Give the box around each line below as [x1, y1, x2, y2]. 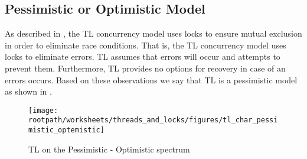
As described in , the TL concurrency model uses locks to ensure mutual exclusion [5, 27, 302, 40]
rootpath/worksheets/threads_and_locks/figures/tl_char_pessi [28, 116, 278, 125]
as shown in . [5, 85, 52, 98]
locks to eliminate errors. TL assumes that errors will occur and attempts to [5, 50, 280, 63]
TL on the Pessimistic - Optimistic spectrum [28, 142, 190, 155]
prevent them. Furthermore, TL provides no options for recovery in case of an [5, 61, 286, 74]
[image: [28, 106, 58, 115]
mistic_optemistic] [28, 126, 104, 135]
